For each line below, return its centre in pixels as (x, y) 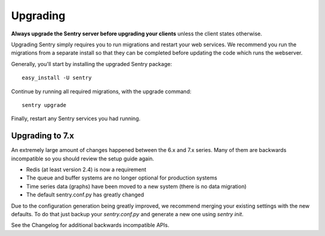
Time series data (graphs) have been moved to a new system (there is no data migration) (136, 186)
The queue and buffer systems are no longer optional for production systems (122, 178)
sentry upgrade (44, 105)
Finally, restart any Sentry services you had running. (76, 119)
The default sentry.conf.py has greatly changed (85, 195)
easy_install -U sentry (57, 78)
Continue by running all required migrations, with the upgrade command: (101, 91)
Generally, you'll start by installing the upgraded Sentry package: (91, 64)
